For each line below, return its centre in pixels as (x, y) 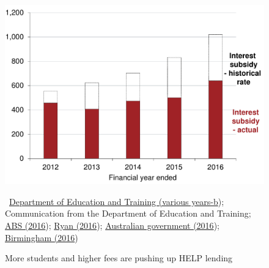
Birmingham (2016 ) (42, 237)
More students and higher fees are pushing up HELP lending (119, 258)
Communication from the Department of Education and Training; (128, 213)
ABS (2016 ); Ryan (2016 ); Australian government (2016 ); (112, 225)
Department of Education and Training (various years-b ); (117, 201)
